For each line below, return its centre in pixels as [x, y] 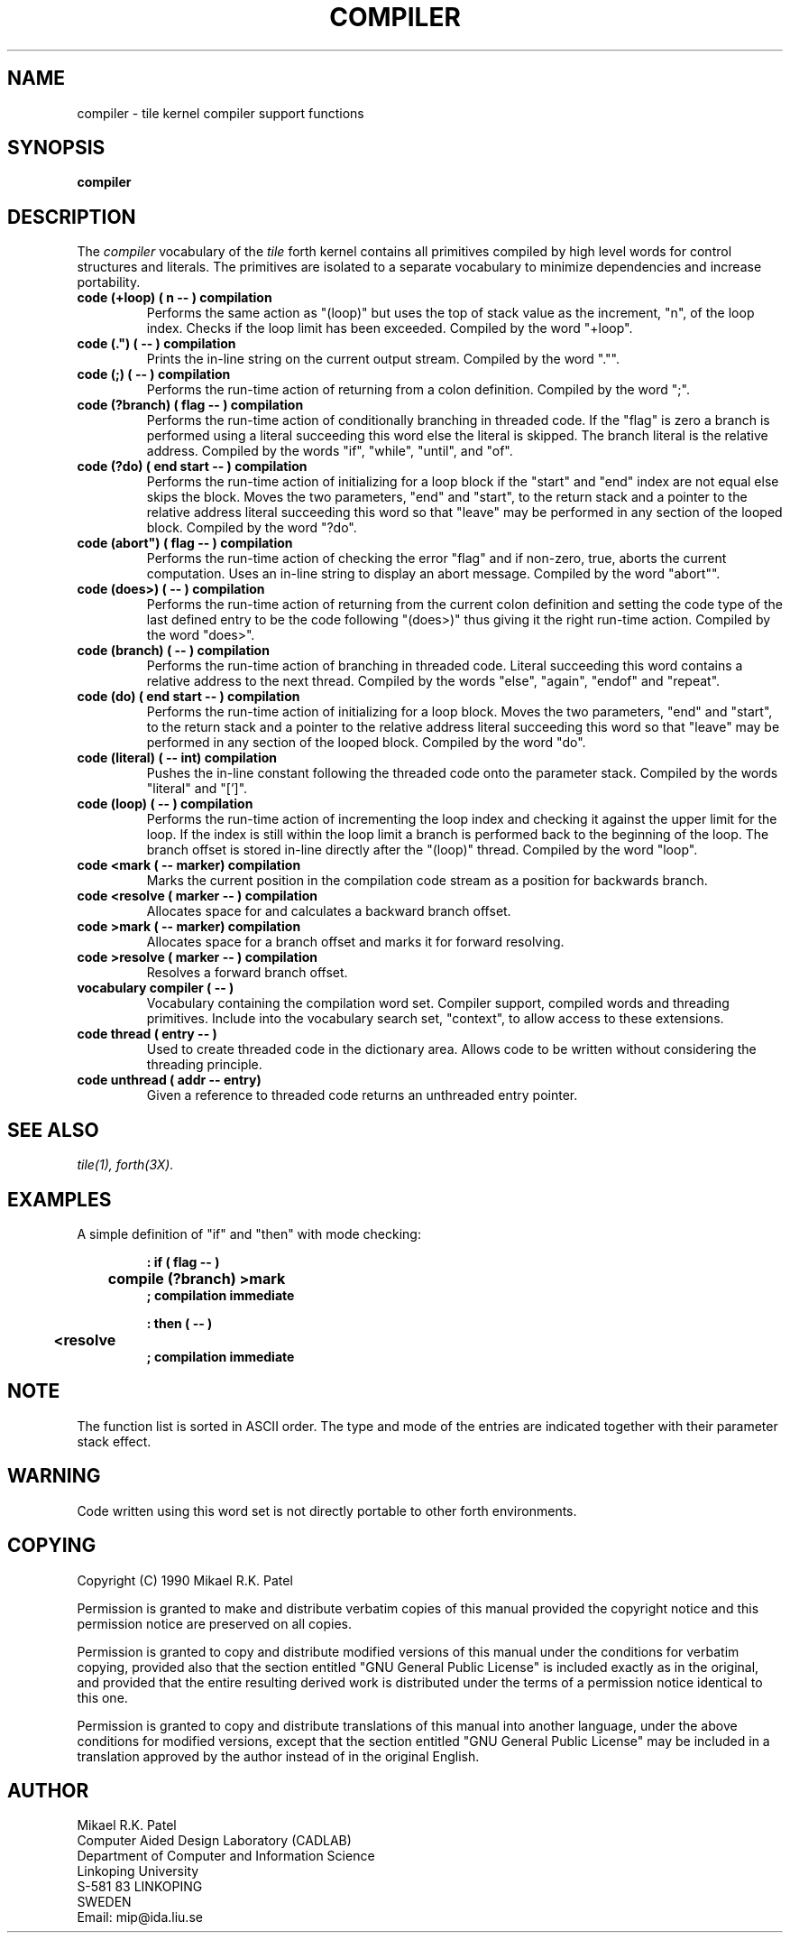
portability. [109, 282]
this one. [102, 1697]
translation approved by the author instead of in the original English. [278, 1756]
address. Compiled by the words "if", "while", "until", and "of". [330, 451]
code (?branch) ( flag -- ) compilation [190, 405]
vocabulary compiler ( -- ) [156, 988]
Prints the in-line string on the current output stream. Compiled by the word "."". [383, 359]
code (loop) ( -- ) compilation [165, 804]
